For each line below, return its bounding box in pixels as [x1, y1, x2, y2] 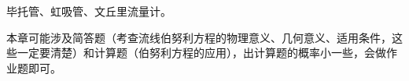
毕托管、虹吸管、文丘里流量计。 [6, 3, 171, 19]
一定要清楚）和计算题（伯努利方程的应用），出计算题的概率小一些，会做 [17, 44, 386, 61]
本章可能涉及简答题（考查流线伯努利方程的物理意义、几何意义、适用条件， [6, 29, 392, 45]
